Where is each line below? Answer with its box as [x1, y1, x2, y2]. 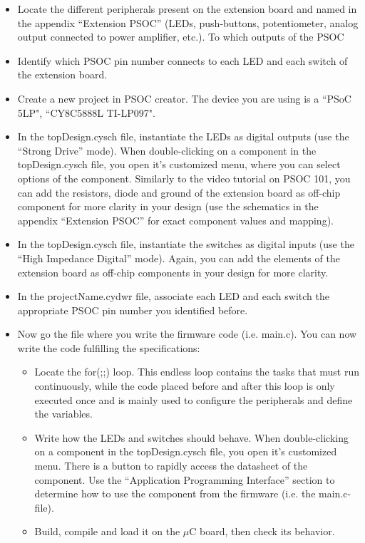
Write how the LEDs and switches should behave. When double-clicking [34, 430, 349, 445]
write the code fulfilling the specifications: [17, 340, 200, 355]
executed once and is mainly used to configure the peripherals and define [34, 392, 353, 407]
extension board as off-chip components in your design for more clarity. [17, 264, 329, 279]
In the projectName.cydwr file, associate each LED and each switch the [17, 289, 329, 304]
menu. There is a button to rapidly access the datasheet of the [34, 458, 308, 473]
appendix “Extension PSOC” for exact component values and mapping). [17, 212, 334, 227]
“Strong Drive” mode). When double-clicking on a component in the [17, 143, 317, 157]
